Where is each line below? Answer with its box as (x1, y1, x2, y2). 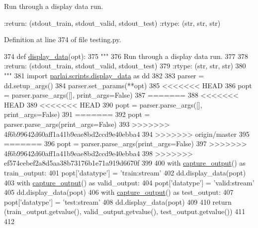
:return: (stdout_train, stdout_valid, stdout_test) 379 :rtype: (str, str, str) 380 (4, 60, 246, 71)
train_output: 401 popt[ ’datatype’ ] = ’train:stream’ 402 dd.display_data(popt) (4, 167, 246, 177)
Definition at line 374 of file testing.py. (4, 34, 121, 45)
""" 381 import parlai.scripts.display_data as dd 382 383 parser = (4, 70, 204, 80)
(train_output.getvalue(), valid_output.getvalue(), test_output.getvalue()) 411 (4, 206, 246, 217)
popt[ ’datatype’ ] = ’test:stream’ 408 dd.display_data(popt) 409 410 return (4, 196, 232, 207)
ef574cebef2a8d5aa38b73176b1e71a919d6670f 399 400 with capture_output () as (4, 158, 246, 168)
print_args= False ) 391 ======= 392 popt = (4, 109, 150, 119)
